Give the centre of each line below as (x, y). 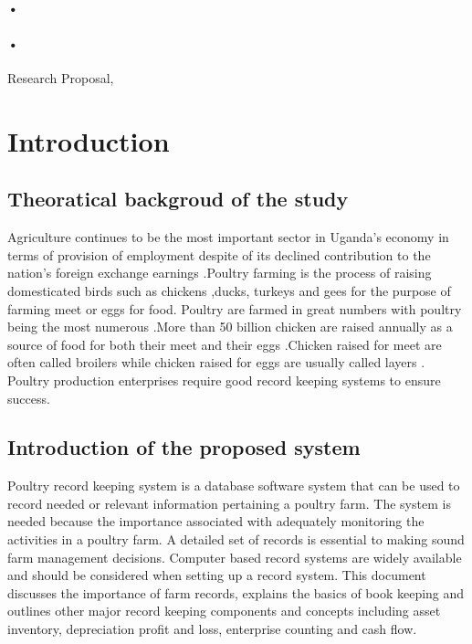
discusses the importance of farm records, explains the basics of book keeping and (236, 592)
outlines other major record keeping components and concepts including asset (224, 611)
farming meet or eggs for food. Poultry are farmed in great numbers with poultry (235, 308)
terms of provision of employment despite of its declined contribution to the (219, 254)
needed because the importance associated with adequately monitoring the (216, 521)
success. (29, 398)
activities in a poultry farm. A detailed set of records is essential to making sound (236, 539)
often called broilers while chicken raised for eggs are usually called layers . (216, 362)
